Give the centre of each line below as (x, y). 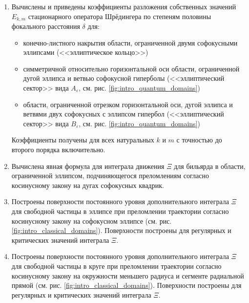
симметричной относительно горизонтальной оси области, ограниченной (131, 68)
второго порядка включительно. (58, 149)
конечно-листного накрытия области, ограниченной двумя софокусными (130, 42)
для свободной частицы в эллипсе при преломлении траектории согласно (120, 211)
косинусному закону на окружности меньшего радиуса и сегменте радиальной (128, 275)
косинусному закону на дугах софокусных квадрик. (88, 185)
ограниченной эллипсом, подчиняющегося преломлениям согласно (110, 175)
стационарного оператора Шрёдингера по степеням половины (120, 16)
